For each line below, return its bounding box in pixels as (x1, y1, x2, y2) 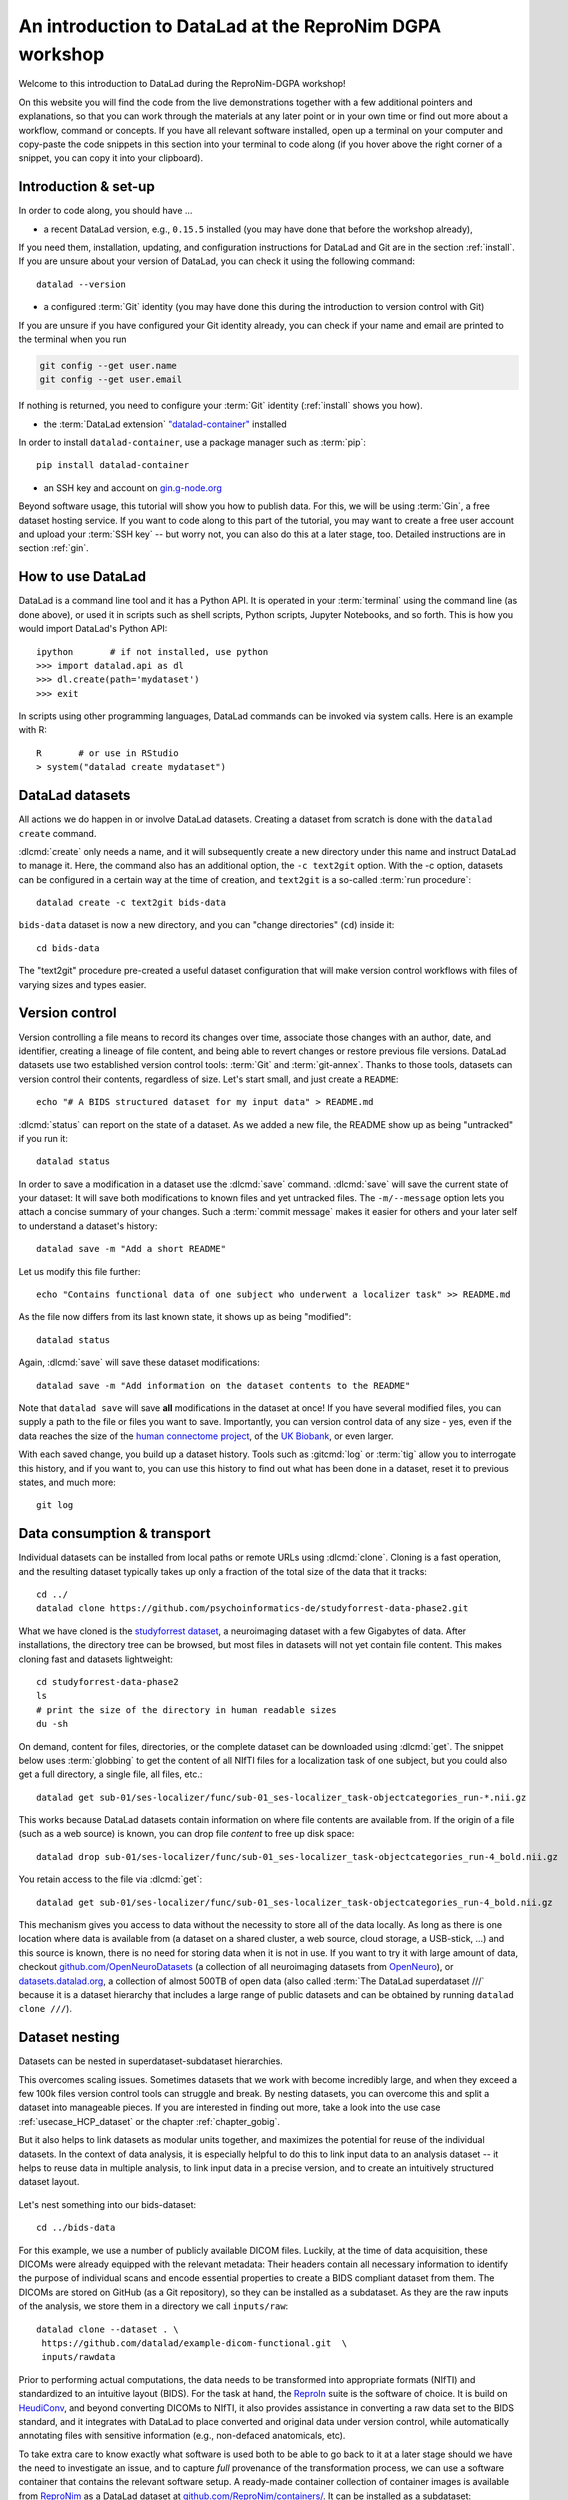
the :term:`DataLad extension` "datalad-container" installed (43, 418, 287, 430)
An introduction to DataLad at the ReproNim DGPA (18, 15, 442, 37)
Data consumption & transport (18, 1525, 212, 1542)
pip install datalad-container (36, 460, 190, 471)
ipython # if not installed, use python (36, 646, 269, 657)
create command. (18, 827, 97, 839)
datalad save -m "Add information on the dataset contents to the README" (36, 1380, 411, 1391)
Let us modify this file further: (18, 1265, 141, 1277)
